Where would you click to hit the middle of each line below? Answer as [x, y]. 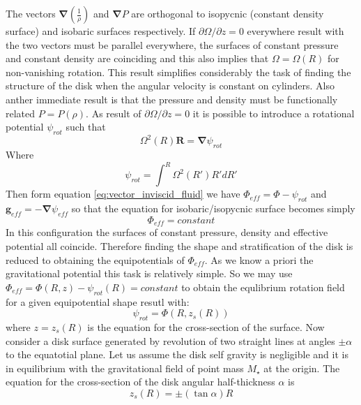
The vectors [31, 13]
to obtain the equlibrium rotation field [263, 287]
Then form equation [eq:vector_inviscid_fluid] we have [123, 194]
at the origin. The [302, 368]
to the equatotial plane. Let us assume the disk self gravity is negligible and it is [177, 354]
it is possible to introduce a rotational [274, 113]
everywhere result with [295, 31]
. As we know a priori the [259, 259]
